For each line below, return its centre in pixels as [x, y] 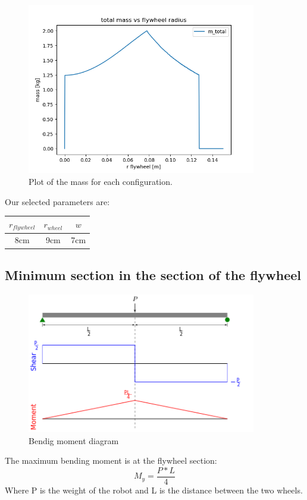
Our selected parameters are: [57, 201]
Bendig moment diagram [74, 440]
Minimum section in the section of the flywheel [153, 274]
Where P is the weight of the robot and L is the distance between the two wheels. [154, 490]
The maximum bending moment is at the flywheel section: [111, 460]
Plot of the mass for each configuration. [101, 182]
